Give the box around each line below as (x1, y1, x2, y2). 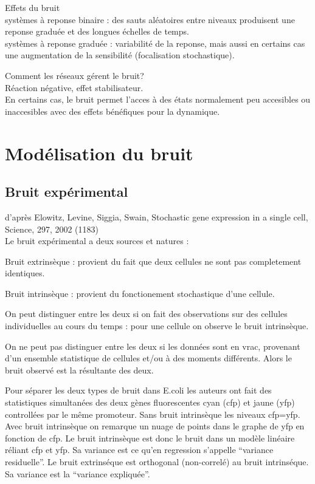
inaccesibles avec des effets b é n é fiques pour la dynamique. (5, 104, 220, 117)
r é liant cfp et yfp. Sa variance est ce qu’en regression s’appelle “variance (5, 443, 274, 456)
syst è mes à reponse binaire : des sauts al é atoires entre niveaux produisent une (5, 13, 295, 26)
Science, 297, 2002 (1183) (5, 222, 99, 235)
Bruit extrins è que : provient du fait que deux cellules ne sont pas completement (5, 254, 302, 267)
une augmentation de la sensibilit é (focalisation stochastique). (5, 49, 235, 61)
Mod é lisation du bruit (5, 140, 193, 165)
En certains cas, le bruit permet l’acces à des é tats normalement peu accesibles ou (5, 93, 311, 106)
